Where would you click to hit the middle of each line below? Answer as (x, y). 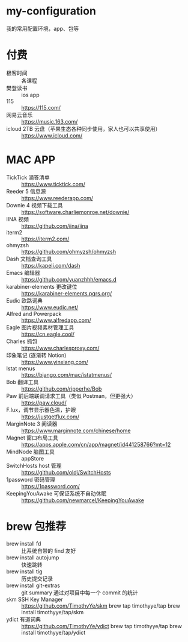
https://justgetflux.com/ (50, 417)
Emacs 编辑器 (23, 272)
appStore (33, 458)
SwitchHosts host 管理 (34, 465)
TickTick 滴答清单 (28, 177)
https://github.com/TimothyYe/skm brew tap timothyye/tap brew (101, 606)
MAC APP (31, 160)
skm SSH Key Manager (35, 599)
